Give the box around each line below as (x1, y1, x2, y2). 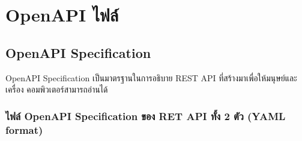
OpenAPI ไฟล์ (5, 2, 119, 27)
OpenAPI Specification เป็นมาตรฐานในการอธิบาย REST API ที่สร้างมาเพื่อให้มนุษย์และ (5, 71, 297, 84)
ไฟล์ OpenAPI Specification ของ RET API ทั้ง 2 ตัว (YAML (5, 108, 286, 123)
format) (5, 122, 43, 137)
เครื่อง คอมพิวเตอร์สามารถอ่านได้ (5, 83, 108, 96)
